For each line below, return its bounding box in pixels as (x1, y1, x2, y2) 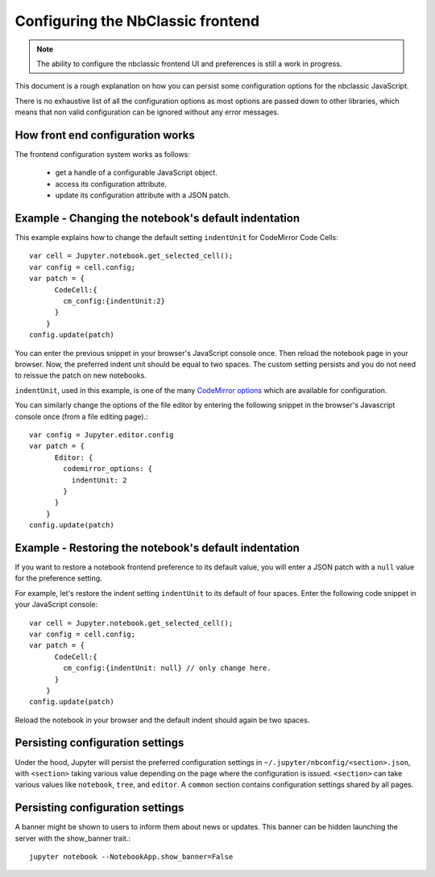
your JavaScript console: (14, 600, 98, 610)
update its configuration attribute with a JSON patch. (55, 190, 230, 201)
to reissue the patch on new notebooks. (14, 370, 147, 380)
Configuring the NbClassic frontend (14, 12, 260, 30)
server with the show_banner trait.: (14, 834, 130, 843)
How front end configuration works (14, 128, 195, 142)
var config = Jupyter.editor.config (29, 430, 174, 439)
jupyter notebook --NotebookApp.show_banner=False (29, 852, 234, 862)
